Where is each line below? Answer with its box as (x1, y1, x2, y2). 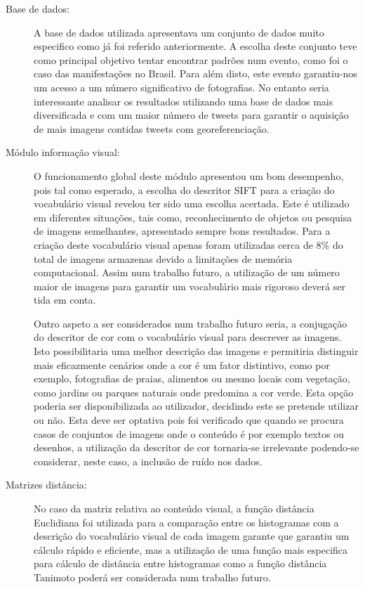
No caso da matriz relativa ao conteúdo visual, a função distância (34, 501, 314, 515)
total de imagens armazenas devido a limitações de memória (34, 251, 293, 266)
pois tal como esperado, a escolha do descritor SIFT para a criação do (34, 182, 335, 197)
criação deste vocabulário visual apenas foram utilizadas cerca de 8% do (34, 237, 343, 252)
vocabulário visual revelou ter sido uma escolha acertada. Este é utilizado (34, 196, 350, 211)
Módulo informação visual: (6, 145, 120, 160)
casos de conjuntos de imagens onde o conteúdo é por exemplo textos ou (34, 426, 345, 441)
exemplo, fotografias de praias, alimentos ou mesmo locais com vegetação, (34, 371, 350, 386)
